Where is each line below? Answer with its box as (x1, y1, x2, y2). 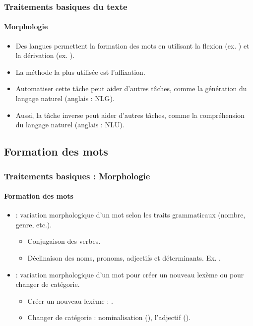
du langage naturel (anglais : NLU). (15, 119, 125, 130)
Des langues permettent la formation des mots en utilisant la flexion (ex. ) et (15, 40, 250, 51)
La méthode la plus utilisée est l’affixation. (15, 66, 145, 77)
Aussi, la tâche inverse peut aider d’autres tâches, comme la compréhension (15, 109, 245, 120)
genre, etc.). (15, 219, 52, 229)
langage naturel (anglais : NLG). (15, 93, 115, 104)
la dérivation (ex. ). (15, 50, 75, 60)
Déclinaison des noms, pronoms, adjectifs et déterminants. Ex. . (27, 253, 221, 263)
